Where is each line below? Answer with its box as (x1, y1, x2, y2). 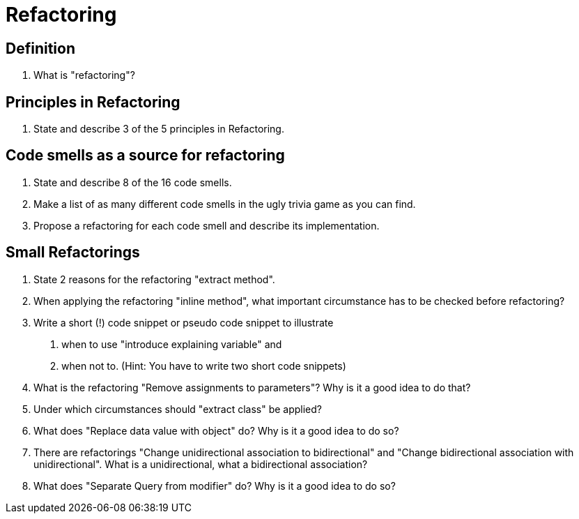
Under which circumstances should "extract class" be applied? (33, 403, 322, 415)
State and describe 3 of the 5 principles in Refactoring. (33, 123, 284, 135)
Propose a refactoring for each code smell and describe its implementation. (33, 219, 380, 232)
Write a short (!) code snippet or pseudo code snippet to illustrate (33, 316, 334, 329)
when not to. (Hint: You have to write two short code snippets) (61, 359, 346, 372)
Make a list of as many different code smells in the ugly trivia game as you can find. (33, 197, 416, 210)
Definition (6, 39, 75, 57)
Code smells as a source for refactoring (6, 146, 285, 165)
